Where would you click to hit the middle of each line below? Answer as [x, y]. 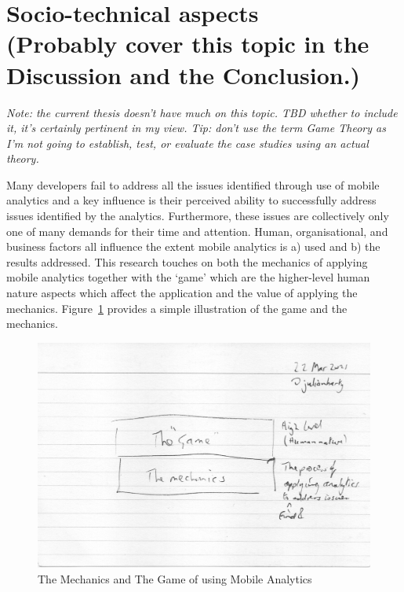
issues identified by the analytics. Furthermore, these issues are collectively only [198, 216]
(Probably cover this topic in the [188, 44]
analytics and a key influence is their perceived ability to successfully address [191, 200]
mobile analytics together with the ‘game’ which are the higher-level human [188, 277]
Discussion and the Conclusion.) [184, 74]
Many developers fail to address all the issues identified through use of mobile [193, 184]
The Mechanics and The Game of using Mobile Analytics [175, 578]
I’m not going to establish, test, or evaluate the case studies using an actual [187, 143]
